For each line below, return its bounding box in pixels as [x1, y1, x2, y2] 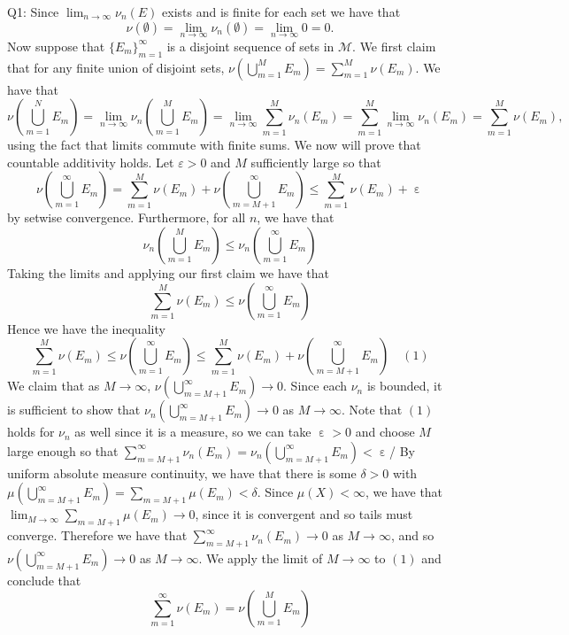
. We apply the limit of [198, 548, 323, 567]
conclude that [7, 570, 81, 589]
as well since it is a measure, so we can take [74, 422, 311, 441]
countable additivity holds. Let [7, 152, 174, 171]
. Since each [283, 376, 347, 395]
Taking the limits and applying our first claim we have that [7, 263, 329, 282]
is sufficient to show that [7, 400, 141, 419]
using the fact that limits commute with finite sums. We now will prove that [7, 136, 421, 154]
